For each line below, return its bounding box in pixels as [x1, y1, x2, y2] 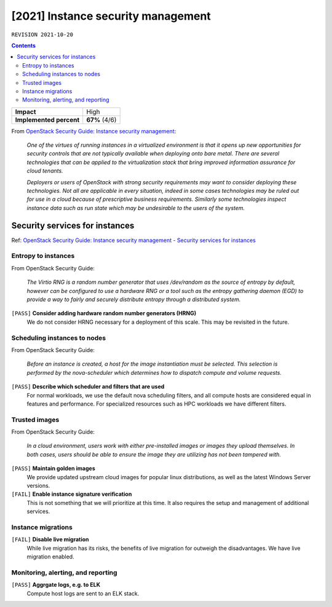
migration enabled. [26, 553, 74, 560]
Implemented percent [15, 116, 80, 124]
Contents [11, 42, 36, 49]
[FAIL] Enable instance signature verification [11, 490, 132, 498]
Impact [15, 108, 36, 116]
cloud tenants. [26, 167, 64, 174]
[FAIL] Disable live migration [11, 536, 89, 543]
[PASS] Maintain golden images [11, 464, 95, 472]
